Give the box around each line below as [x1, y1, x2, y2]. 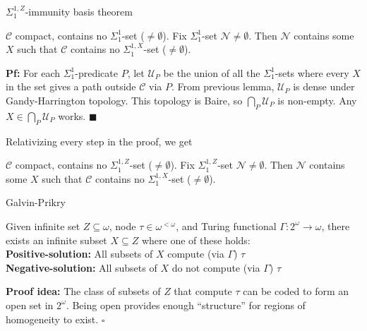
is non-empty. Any [277, 92, 357, 107]
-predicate [75, 65, 118, 80]
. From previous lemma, [171, 79, 275, 94]
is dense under [293, 79, 355, 94]
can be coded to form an [243, 284, 349, 299]
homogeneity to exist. [6, 311, 99, 326]
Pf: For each [6, 65, 61, 80]
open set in [6, 297, 54, 312]
